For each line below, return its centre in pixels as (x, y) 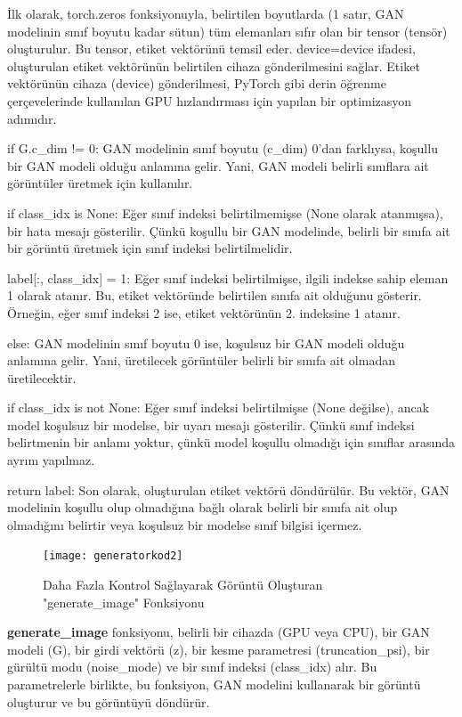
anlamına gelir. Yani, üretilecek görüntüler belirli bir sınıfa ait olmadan (201, 360)
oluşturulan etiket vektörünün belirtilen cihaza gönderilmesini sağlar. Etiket (214, 65)
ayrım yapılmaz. (51, 460)
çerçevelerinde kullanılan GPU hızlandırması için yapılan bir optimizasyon (210, 100)
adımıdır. (32, 118)
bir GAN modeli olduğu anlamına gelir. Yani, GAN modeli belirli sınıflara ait (218, 165)
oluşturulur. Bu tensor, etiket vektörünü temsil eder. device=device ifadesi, (211, 49)
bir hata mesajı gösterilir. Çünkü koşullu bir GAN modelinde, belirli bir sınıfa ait (229, 230)
